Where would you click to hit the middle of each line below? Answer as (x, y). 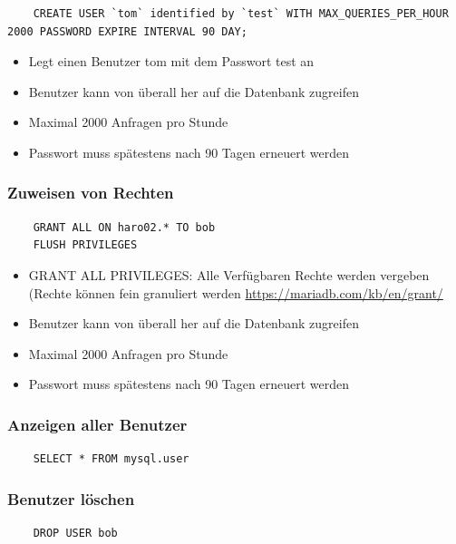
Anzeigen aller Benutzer (97, 424)
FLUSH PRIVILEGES (85, 245)
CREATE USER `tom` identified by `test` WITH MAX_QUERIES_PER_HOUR (241, 14)
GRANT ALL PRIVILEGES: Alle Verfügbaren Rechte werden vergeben (229, 274)
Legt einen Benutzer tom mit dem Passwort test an (171, 61)
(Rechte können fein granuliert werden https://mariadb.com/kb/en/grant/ (236, 292)
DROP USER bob (75, 533)
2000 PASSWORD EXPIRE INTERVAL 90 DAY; (127, 31)
